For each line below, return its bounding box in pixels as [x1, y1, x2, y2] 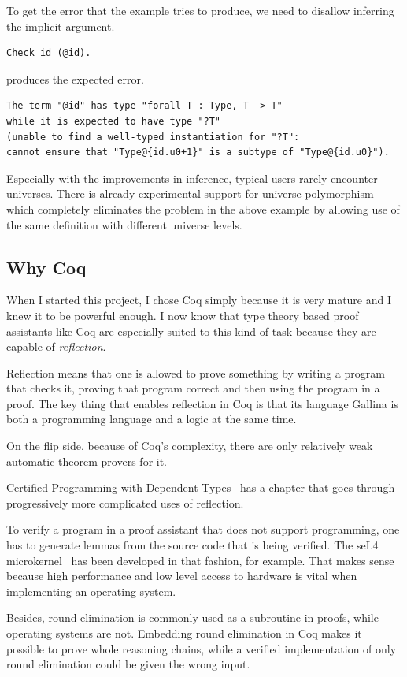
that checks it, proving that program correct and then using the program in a [6, 380, 380, 396]
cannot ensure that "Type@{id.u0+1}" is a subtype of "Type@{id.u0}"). [6, 147, 390, 158]
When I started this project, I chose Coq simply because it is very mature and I [6, 292, 392, 308]
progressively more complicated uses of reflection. [6, 494, 244, 511]
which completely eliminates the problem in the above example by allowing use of [6, 200, 400, 217]
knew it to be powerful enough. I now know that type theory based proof [6, 307, 359, 323]
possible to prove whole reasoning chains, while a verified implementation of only [6, 640, 397, 657]
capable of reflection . [6, 338, 106, 355]
